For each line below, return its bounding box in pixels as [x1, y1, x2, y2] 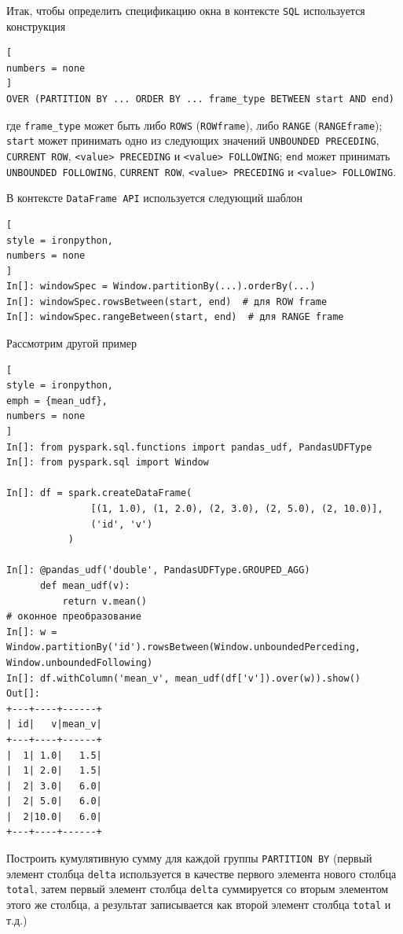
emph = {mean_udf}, [6, 395, 108, 406]
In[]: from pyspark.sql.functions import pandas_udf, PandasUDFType [6, 441, 372, 453]
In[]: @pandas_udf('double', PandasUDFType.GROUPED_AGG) [6, 564, 310, 576]
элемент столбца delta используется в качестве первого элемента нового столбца [6, 865, 397, 881]
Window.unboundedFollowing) [6, 656, 153, 668]
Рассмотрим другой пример [6, 335, 137, 351]
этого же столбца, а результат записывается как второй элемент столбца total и [6, 896, 391, 913]
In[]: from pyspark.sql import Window [6, 457, 209, 469]
